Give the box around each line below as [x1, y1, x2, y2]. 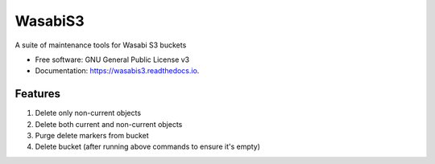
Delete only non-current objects [35, 109, 141, 118]
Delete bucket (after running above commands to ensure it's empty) [35, 141, 261, 152]
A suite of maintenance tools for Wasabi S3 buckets [14, 40, 187, 50]
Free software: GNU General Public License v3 [35, 55, 190, 64]
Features [14, 87, 60, 100]
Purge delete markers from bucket [35, 131, 149, 141]
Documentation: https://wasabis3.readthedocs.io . [35, 66, 200, 76]
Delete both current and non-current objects [35, 119, 183, 129]
